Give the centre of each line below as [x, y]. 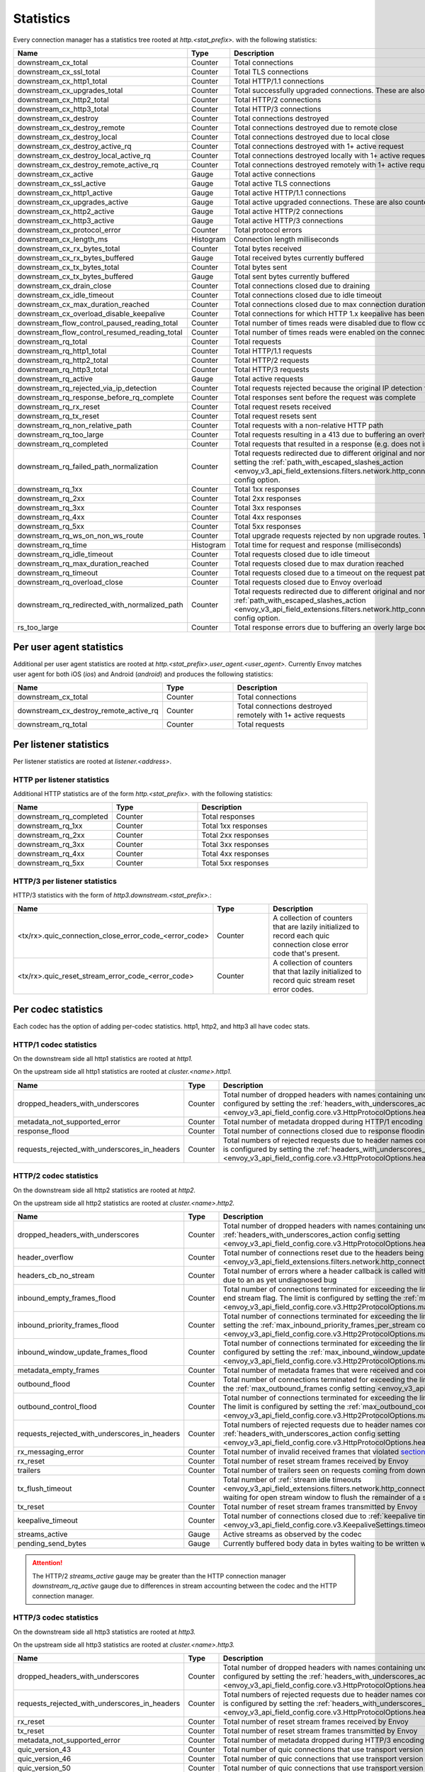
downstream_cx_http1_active [65, 193]
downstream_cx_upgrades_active [73, 202]
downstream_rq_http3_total [63, 369]
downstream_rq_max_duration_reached [83, 563]
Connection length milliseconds [287, 239]
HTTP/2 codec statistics [56, 1176]
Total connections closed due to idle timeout [308, 295]
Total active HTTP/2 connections [289, 211]
